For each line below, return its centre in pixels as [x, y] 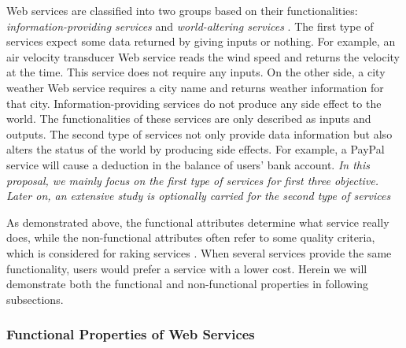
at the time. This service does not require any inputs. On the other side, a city [196, 72]
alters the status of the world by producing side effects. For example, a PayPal [196, 149]
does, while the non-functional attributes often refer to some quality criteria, [191, 237]
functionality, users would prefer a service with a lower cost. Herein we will [187, 268]
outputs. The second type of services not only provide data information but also [199, 133]
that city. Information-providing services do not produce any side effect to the [194, 103]
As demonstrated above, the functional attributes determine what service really [198, 222]
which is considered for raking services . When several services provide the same [199, 252]
